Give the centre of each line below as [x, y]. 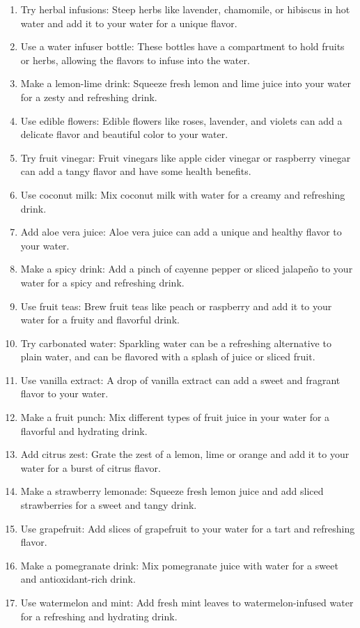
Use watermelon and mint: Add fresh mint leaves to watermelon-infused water [187, 602]
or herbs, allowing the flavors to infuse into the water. [135, 60]
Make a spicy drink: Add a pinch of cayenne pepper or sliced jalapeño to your [187, 269]
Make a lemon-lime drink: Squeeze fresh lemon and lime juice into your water [186, 83]
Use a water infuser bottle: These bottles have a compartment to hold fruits [182, 46]
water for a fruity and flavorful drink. [100, 320]
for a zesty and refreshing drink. [89, 97]
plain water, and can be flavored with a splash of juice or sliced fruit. [168, 357]
